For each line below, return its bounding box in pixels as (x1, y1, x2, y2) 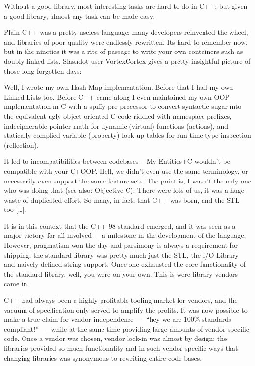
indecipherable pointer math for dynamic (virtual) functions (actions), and (4, 120, 228, 131)
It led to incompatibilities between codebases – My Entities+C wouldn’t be (4, 156, 230, 166)
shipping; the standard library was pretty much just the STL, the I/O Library (4, 249, 239, 260)
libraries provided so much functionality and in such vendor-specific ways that (4, 343, 238, 353)
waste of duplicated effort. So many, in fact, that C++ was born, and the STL (4, 194, 240, 205)
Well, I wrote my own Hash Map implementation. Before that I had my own (4, 82, 233, 92)
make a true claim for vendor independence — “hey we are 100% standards (4, 314, 231, 324)
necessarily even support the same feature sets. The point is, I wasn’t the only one (4, 175, 251, 185)
